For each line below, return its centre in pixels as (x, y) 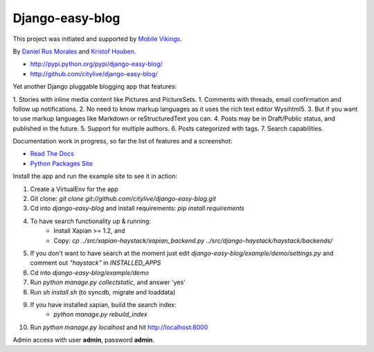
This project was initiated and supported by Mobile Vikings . (98, 39)
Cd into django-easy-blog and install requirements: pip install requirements (137, 209)
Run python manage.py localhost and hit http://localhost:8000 (119, 327)
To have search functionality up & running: (91, 221)
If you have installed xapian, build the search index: (103, 304)
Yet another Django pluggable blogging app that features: (95, 87)
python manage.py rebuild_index (101, 315)
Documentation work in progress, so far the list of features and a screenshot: (123, 141)
